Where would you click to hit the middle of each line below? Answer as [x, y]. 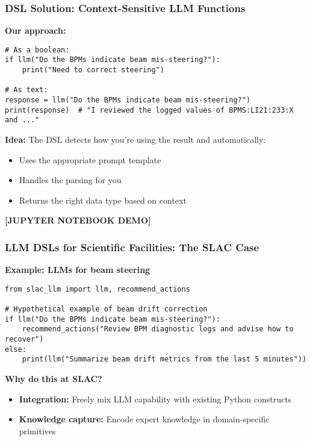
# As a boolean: [37, 50]
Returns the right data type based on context [103, 200]
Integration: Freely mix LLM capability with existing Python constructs [155, 399]
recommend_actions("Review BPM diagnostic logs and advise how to [158, 329]
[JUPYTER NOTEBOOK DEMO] [78, 220]
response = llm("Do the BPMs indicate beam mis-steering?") [128, 100]
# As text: [26, 90]
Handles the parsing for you [70, 180]
